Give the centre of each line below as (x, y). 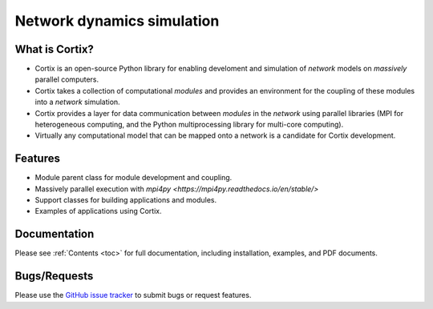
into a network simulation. (77, 102)
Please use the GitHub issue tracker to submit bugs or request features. (133, 295)
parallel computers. (67, 79)
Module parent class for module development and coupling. (134, 178)
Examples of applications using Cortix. (98, 211)
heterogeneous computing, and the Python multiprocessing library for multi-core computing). (189, 125)
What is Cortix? (54, 49)
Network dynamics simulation (117, 21)
